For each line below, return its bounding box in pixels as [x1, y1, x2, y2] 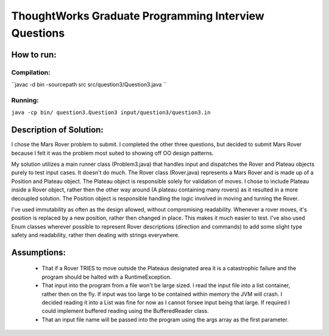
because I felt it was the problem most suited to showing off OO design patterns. [11, 149, 214, 157]
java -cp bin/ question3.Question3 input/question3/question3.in [11, 109, 211, 116]
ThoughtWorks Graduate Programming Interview [11, 9, 264, 23]
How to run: [11, 49, 57, 60]
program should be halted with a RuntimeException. [41, 273, 172, 281]
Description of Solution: [11, 125, 104, 135]
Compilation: [11, 68, 51, 76]
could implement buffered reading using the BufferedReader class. [41, 307, 210, 315]
